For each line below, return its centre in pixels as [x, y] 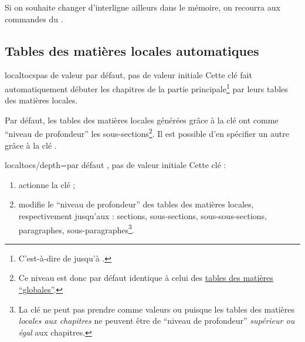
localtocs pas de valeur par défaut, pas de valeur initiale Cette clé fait [128, 75]
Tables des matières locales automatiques [132, 50]
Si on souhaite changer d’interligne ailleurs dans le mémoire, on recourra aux [143, 7]
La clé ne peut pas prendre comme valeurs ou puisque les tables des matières [156, 309]
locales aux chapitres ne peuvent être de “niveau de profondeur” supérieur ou [157, 321]
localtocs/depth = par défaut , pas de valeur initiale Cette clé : [116, 165]
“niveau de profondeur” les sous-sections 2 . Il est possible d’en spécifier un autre [147, 133]
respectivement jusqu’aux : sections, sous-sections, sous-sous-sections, [143, 216]
